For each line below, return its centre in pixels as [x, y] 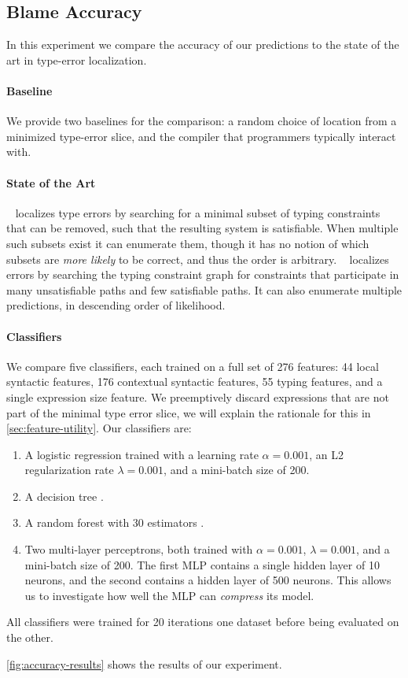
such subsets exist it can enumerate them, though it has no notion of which [188, 243]
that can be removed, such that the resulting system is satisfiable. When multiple [202, 228]
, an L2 [326, 454]
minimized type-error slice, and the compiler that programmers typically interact [201, 136]
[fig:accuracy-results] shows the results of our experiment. [144, 663]
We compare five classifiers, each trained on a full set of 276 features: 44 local [193, 366]
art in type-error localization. [77, 59]
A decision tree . [64, 496]
